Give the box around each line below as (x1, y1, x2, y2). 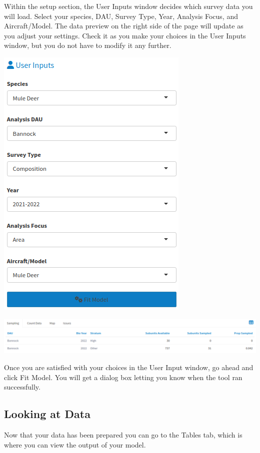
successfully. (4, 382, 40, 392)
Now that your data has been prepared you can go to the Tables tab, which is (4, 430, 242, 440)
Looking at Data (4, 406, 90, 422)
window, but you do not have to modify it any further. (4, 40, 171, 50)
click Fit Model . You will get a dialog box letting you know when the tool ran (4, 372, 242, 382)
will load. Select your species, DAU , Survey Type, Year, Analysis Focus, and (4, 10, 238, 21)
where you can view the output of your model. (4, 439, 146, 450)
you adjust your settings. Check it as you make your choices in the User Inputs (4, 30, 246, 40)
